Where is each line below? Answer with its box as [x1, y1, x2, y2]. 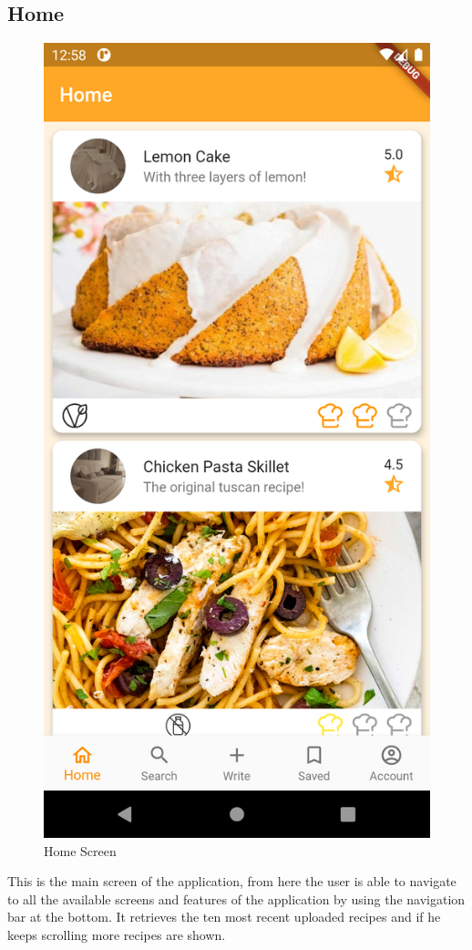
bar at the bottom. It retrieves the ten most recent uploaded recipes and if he [7, 907, 441, 926]
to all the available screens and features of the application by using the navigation [7, 889, 466, 908]
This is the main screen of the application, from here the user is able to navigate [7, 872, 457, 891]
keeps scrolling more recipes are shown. [7, 925, 226, 944]
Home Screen [44, 841, 117, 860]
